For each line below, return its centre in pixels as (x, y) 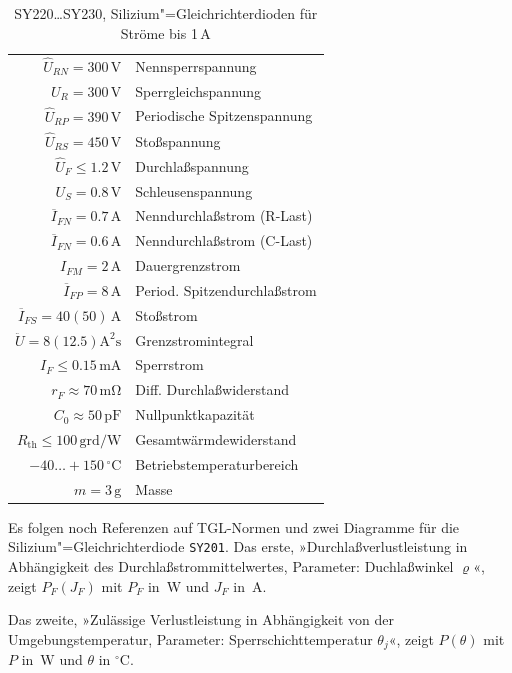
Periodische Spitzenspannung (224, 115)
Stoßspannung (178, 140)
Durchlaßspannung (192, 165)
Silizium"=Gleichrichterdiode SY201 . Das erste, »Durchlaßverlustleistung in (238, 546)
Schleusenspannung (194, 190)
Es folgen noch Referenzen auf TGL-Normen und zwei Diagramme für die (234, 526)
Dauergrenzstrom (188, 265)
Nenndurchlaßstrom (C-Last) (224, 240)
